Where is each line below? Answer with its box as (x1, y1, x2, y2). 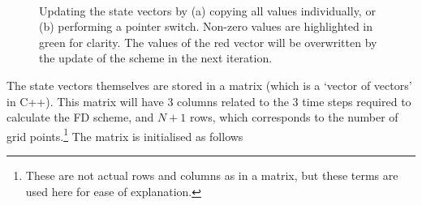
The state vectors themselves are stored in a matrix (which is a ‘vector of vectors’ (6, 76, 412, 93)
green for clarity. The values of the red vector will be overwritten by (39, 33, 377, 50)
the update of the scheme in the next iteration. (39, 49, 273, 66)
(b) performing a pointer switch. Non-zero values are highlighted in (39, 18, 373, 35)
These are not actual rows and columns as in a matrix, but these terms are (25, 167, 398, 183)
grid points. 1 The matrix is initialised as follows (6, 125, 243, 144)
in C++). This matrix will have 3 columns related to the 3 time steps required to (6, 92, 411, 109)
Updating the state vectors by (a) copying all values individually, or (39, 2, 376, 19)
